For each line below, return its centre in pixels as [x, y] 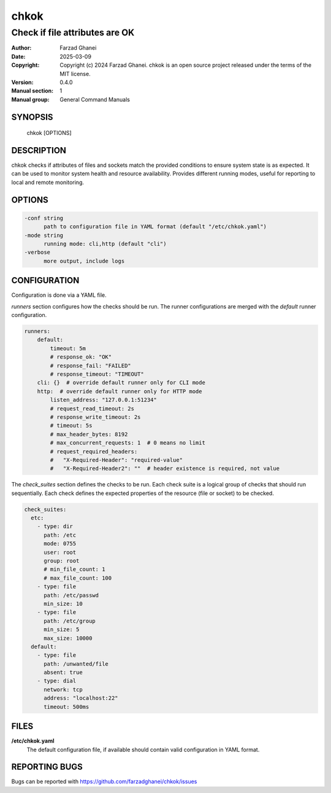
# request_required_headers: [94, 451]
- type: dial [57, 681]
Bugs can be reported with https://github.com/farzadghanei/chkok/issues [104, 781]
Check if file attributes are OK [73, 33]
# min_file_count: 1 [74, 569]
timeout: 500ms [67, 707]
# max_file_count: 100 [78, 578]
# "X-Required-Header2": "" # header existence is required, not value [165, 469]
